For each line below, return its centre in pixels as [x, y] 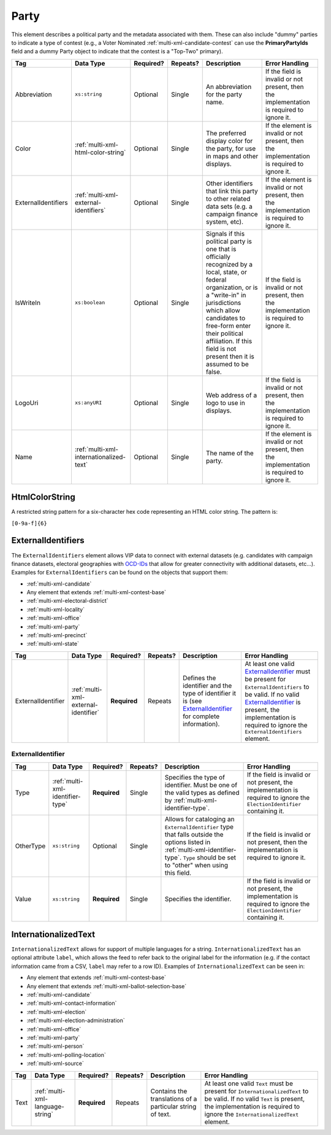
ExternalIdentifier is [273, 702]
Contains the [169, 1091]
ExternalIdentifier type [199, 827]
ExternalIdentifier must [278, 671]
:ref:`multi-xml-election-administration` [76, 1021]
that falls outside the [194, 834]
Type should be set [209, 858]
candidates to [226, 318]
